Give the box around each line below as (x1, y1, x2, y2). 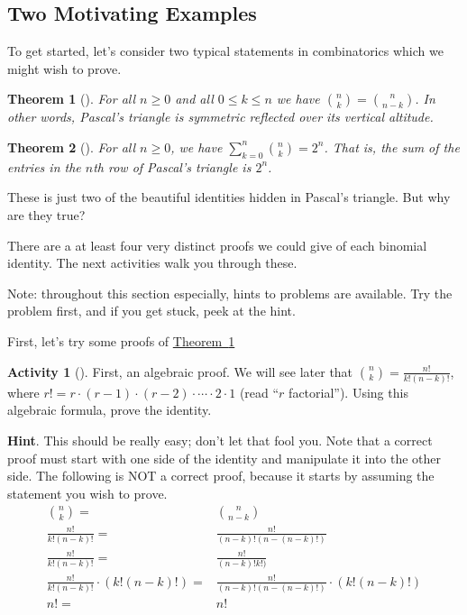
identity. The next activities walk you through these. (7, 253, 298, 272)
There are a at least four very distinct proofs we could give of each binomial (7, 235, 427, 254)
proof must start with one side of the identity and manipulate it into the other (7, 448, 442, 467)
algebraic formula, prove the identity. (7, 400, 212, 419)
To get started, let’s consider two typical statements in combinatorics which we (7, 41, 444, 60)
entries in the (7, 157, 81, 176)
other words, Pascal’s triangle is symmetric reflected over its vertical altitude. (7, 107, 434, 126)
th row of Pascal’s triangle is (93, 157, 252, 176)
